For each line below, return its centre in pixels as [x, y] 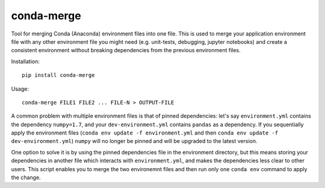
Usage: [20, 89]
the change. [26, 178]
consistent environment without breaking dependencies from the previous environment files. [126, 50]
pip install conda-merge [58, 75]
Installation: [26, 61]
